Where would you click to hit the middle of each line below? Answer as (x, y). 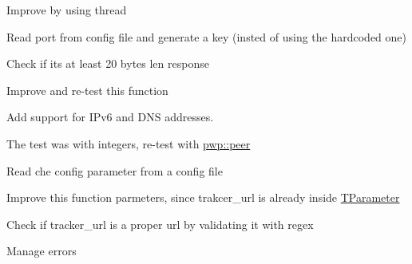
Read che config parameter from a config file (115, 170)
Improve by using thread (67, 10)
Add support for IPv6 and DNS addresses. (110, 117)
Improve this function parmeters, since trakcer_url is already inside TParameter (203, 197)
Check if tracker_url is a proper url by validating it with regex (160, 224)
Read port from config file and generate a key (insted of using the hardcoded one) (207, 36)
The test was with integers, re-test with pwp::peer (129, 143)
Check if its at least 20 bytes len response (108, 63)
